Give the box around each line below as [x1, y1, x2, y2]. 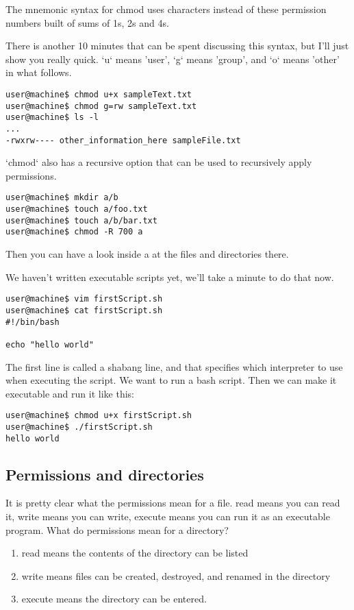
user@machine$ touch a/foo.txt [5, 204, 148, 215]
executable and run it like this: [5, 386, 134, 400]
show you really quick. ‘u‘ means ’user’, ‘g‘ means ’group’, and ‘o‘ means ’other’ [5, 51, 340, 66]
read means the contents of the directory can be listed [21, 546, 249, 560]
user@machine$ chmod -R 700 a [5, 227, 143, 237]
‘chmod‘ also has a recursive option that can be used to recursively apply [5, 155, 312, 169]
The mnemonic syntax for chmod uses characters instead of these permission [5, 2, 327, 16]
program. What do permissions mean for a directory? [5, 522, 229, 537]
